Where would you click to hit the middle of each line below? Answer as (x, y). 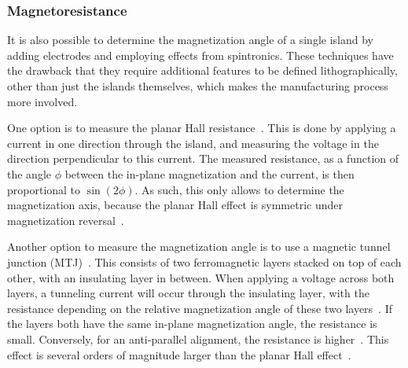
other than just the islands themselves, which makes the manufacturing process (198, 86)
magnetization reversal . (66, 220)
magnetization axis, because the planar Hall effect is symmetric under (175, 205)
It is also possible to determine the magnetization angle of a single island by (190, 40)
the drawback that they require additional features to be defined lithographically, (202, 70)
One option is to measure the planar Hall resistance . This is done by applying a (202, 128)
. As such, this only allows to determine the (239, 189)
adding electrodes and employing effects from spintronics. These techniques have (200, 55)
